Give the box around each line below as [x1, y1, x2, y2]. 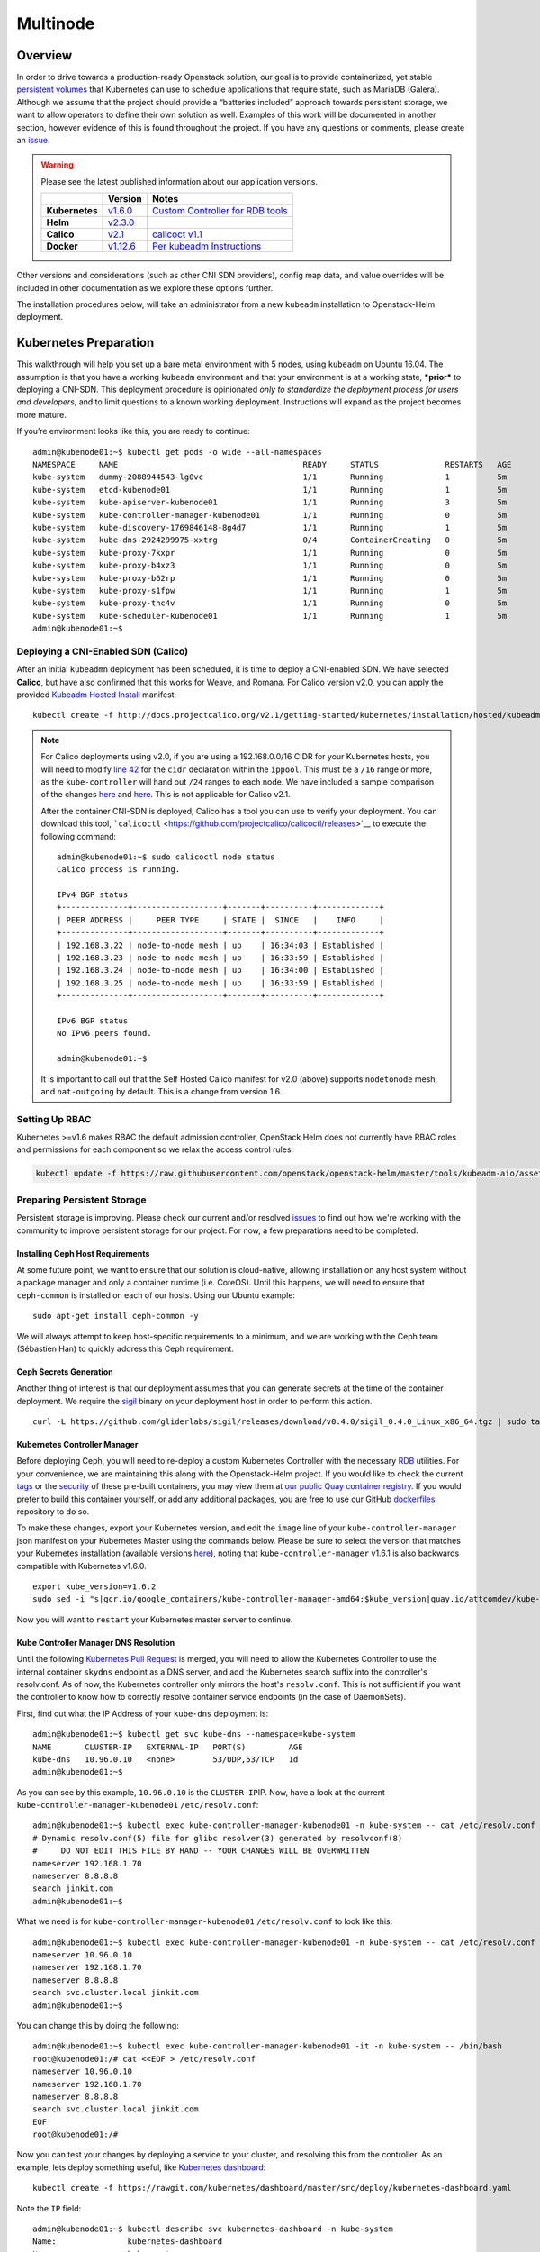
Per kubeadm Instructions [151, 240, 262, 252]
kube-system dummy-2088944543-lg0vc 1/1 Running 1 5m [32, 472, 508, 482]
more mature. [16, 409, 67, 420]
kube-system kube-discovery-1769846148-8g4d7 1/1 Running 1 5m [32, 522, 508, 532]
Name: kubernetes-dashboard [32, 2237, 223, 2247]
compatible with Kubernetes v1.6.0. [16, 1560, 148, 1571]
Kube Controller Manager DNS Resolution [16, 1637, 175, 1648]
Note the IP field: [16, 2202, 81, 2213]
